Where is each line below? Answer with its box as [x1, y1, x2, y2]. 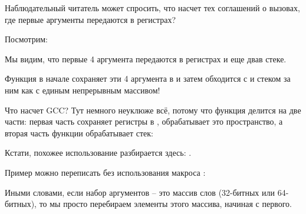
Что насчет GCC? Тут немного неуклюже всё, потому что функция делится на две [5, 103, 301, 116]
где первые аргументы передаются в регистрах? [5, 13, 176, 25]
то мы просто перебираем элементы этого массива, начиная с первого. [39, 198, 292, 210]
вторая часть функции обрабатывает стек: [5, 126, 154, 139]
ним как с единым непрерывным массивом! [5, 83, 160, 96]
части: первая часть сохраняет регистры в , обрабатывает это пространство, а [5, 115, 283, 128]
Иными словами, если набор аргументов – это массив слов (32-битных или [5, 186, 275, 198]
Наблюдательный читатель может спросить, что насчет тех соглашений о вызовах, [5, 2, 300, 14]
